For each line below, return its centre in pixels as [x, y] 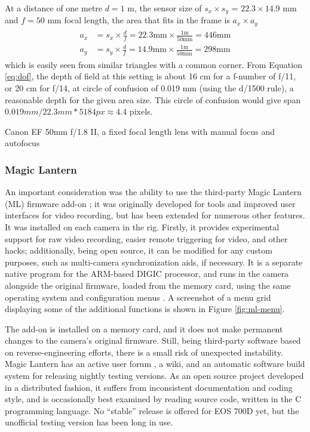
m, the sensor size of [165, 8]
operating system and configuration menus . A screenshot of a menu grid [138, 297]
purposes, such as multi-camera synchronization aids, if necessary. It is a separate [154, 262]
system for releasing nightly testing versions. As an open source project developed [154, 376]
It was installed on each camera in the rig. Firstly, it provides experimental [142, 226]
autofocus [22, 143]
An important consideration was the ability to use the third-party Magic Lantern [153, 192]
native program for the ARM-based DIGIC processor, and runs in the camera [147, 274]
